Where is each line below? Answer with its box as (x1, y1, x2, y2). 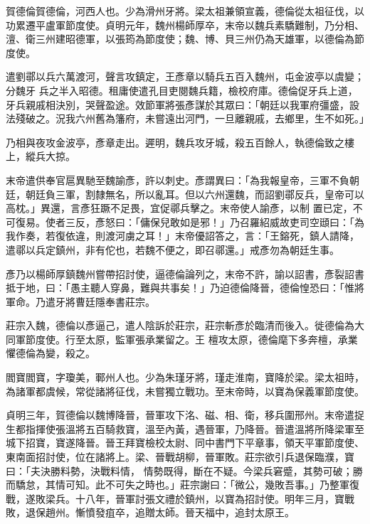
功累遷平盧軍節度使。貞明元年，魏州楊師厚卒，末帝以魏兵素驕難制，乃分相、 (6, 17, 364, 32)
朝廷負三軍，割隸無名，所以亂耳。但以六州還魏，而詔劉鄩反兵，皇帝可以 (25, 186, 364, 201)
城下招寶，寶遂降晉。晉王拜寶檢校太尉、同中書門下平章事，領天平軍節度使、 (6, 435, 364, 450)
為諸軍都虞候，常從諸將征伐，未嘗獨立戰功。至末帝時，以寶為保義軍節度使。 (6, 383, 364, 398)
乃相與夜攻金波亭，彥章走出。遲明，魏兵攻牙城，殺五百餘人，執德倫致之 (6, 134, 344, 149)
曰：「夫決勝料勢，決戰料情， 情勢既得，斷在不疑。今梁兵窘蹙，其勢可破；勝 (6, 463, 363, 478)
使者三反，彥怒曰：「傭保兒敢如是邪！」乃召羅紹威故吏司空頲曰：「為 (45, 214, 364, 229)
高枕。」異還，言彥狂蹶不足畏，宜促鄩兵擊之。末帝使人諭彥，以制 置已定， (6, 200, 353, 215)
